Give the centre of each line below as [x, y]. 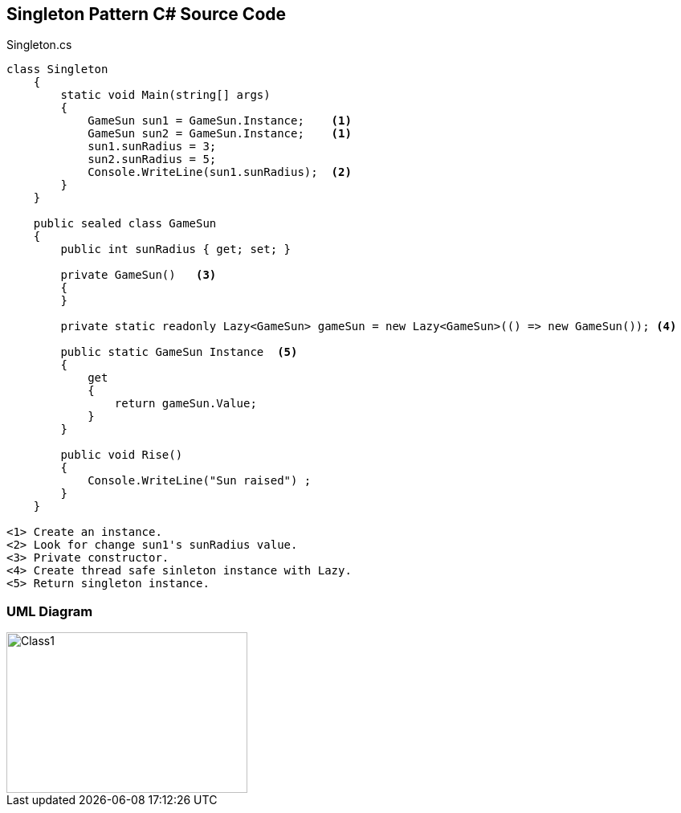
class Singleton [57, 69]
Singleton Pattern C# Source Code [147, 14]
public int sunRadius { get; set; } [176, 249]
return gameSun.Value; [186, 404]
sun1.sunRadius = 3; [152, 147]
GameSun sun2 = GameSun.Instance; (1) [220, 134]
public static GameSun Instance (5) [179, 352]
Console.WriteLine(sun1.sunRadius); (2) [220, 172]
